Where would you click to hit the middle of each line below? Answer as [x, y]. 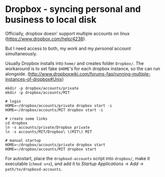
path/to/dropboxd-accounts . [34, 169]
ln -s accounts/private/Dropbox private [48, 127]
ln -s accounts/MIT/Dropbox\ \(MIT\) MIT [49, 132]
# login [13, 101]
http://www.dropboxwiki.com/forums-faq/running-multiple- [90, 74]
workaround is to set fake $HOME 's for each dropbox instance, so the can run [83, 69]
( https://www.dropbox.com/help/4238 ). [46, 39]
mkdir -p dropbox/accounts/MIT [38, 92]
